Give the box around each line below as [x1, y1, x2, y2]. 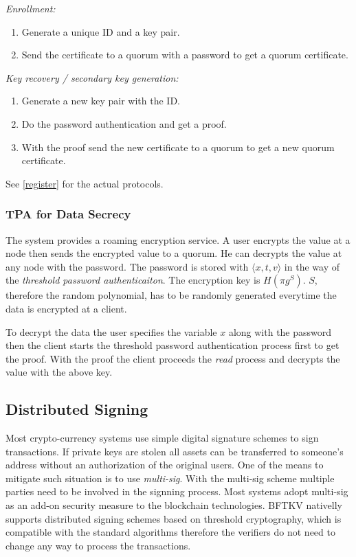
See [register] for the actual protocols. [5, 176, 164, 190]
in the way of [284, 259, 340, 273]
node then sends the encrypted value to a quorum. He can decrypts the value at [5, 246, 342, 260]
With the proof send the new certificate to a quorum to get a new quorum [21, 139, 335, 154]
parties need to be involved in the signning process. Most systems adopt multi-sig [5, 484, 348, 499]
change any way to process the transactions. [5, 538, 191, 552]
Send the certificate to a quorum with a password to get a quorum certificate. [21, 47, 348, 62]
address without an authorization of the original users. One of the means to [5, 457, 324, 472]
